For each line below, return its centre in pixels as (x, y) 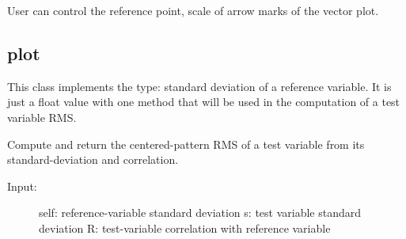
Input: (22, 186)
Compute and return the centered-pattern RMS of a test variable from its (186, 144)
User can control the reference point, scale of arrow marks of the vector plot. (193, 10)
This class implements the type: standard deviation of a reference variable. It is (199, 86)
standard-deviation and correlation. (93, 159)
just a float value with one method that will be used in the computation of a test (204, 102)
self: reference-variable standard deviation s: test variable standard (200, 212)
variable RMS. (42, 117)
